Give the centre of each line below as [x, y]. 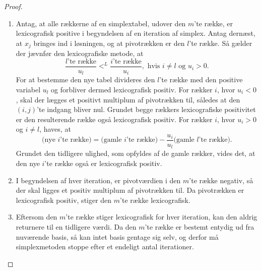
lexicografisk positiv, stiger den [64, 200]
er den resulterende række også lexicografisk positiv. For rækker [114, 119]
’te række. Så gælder [221, 43]
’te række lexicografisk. [155, 200]
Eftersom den [37, 217]
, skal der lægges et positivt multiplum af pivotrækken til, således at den [128, 99]
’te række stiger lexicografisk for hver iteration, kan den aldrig [161, 217]
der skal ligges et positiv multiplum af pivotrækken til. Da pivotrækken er [130, 190]
